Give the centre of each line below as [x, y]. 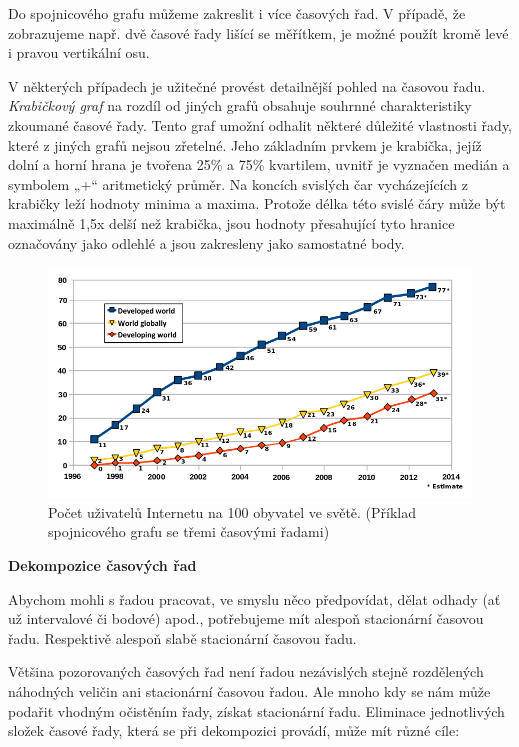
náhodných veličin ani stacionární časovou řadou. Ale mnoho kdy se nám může [249, 690]
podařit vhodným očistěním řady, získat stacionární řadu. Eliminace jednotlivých [256, 710]
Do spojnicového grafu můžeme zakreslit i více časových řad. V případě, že [237, 13]
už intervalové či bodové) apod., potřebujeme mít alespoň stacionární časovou [246, 618]
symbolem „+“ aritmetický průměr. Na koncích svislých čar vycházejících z [238, 183]
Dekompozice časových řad [102, 564]
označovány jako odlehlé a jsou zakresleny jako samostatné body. [206, 242]
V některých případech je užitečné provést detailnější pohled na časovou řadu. [247, 85]
